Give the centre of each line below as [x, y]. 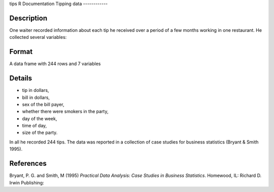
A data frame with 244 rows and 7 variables [55, 64]
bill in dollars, [36, 97]
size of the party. [40, 133]
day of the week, [40, 118]
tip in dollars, [36, 90]
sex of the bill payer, [43, 104]
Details [21, 78]
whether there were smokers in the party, [65, 112]
